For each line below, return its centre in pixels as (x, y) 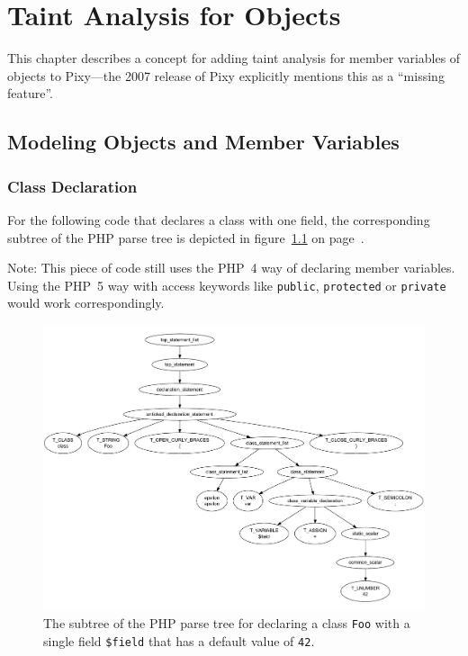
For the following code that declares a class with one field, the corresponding (219, 219)
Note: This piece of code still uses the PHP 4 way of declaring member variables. (231, 268)
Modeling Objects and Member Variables (203, 142)
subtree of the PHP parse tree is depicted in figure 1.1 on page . (186, 237)
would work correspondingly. (86, 303)
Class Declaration (72, 186)
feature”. (30, 93)
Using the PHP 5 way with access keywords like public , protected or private (227, 285)
